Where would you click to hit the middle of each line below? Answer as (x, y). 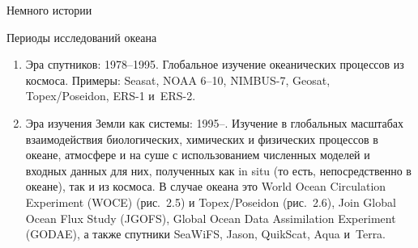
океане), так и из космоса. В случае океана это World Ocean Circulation (206, 186)
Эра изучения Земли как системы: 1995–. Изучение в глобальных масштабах (215, 122)
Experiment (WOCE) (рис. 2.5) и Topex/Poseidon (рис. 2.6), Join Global (211, 202)
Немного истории (49, 10)
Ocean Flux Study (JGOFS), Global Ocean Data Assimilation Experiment (211, 218)
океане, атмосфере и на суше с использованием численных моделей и (198, 155)
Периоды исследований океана (82, 37)
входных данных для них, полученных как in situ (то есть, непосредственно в (218, 170)
